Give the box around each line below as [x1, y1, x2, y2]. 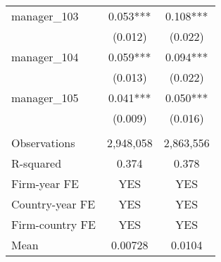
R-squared [11, 155, 62, 171]
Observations [11, 135, 75, 151]
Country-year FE [11, 196, 96, 212]
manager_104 [11, 49, 79, 65]
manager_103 [11, 8, 79, 24]
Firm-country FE [11, 216, 96, 232]
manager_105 [11, 89, 79, 106]
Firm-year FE [11, 175, 79, 192]
